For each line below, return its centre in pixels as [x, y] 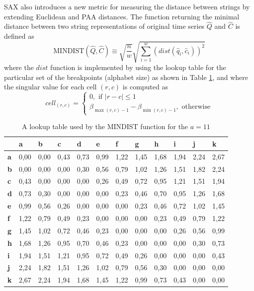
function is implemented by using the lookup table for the [138, 67]
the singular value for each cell [50, 87]
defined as [19, 36]
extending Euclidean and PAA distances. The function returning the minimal [122, 16]
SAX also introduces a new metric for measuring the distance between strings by [127, 6]
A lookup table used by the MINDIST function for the [105, 126]
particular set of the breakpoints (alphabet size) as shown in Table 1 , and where [126, 77]
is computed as [145, 87]
